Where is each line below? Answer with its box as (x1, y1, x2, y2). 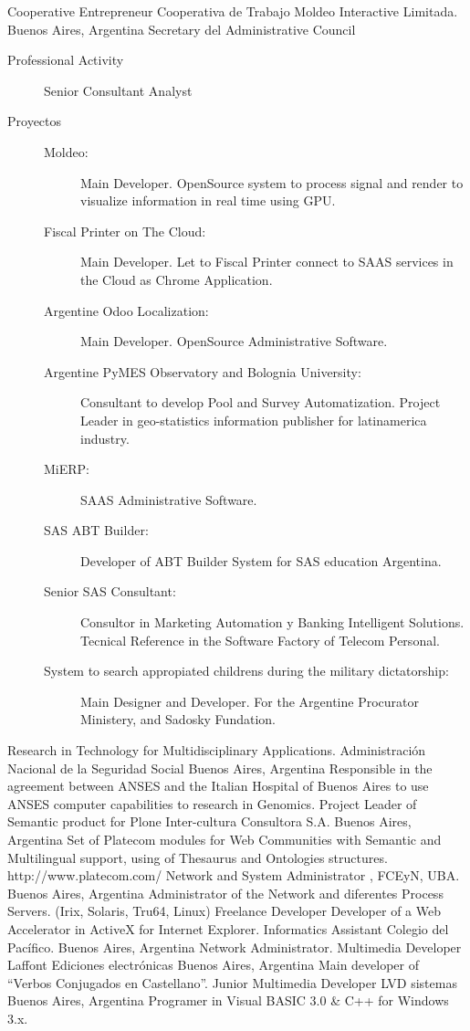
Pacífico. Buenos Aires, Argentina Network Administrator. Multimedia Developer (7, 937, 462, 956)
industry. (80, 428, 130, 447)
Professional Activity (7, 50, 124, 69)
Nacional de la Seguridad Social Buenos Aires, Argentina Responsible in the (7, 758, 433, 777)
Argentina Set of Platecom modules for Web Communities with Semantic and (7, 830, 442, 848)
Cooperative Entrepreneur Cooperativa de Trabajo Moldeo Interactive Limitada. (7, 2, 458, 20)
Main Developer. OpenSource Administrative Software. (80, 331, 388, 351)
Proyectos (7, 111, 62, 131)
